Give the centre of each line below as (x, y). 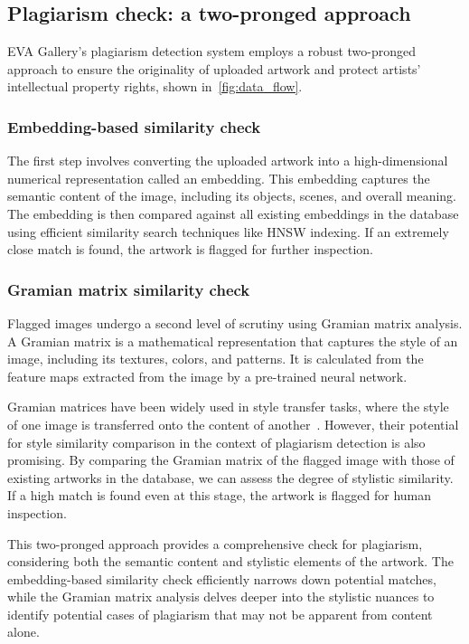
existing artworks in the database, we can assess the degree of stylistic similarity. (230, 477)
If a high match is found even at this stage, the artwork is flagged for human (220, 495)
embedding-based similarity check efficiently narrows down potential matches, (222, 578)
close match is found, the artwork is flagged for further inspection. (190, 249)
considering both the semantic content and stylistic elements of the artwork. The (230, 561)
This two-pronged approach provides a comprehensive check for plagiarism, (215, 543)
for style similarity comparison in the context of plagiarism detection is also (216, 442)
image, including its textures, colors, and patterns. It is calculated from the (216, 359)
